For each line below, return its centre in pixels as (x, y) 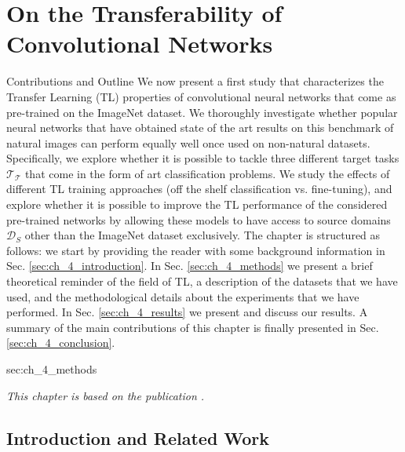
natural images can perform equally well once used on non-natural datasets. (188, 142)
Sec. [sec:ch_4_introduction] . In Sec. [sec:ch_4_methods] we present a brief (190, 266)
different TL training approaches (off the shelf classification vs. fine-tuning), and (199, 189)
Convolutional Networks (140, 44)
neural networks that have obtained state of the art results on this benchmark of (200, 128)
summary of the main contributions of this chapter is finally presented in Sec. (193, 327)
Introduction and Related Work (138, 437)
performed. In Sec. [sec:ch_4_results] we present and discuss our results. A (187, 312)
